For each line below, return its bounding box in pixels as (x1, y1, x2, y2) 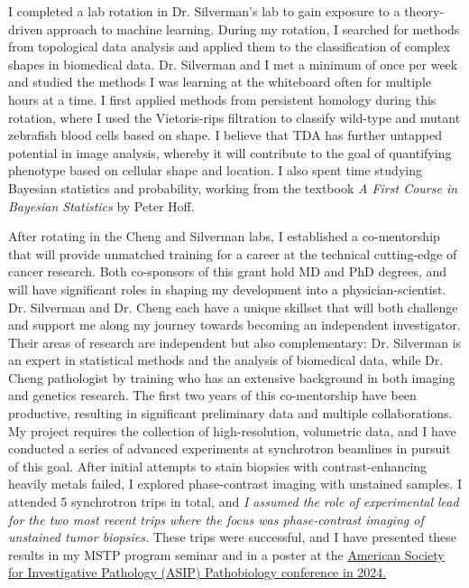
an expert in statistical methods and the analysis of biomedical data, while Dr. (8, 350, 444, 369)
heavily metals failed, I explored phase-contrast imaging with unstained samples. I (8, 474, 462, 493)
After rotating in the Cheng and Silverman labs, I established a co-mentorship (8, 227, 440, 246)
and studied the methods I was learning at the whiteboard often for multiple (8, 72, 431, 91)
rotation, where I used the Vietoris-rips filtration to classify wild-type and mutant (8, 107, 461, 126)
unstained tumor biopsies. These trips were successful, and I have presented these (8, 527, 457, 546)
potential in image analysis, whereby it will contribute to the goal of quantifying (8, 143, 452, 162)
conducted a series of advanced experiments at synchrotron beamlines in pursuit (8, 439, 451, 458)
